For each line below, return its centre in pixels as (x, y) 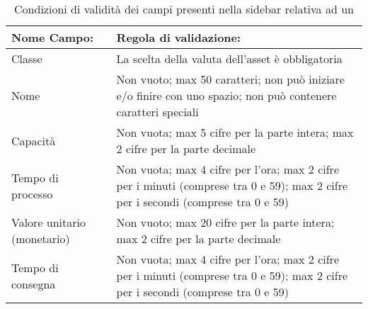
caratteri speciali (157, 112)
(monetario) (41, 238)
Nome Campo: (53, 37)
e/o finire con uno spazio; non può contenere (226, 95)
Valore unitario (49, 222)
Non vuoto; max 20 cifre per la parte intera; (225, 222)
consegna (34, 283)
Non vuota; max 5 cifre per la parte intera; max (235, 132)
